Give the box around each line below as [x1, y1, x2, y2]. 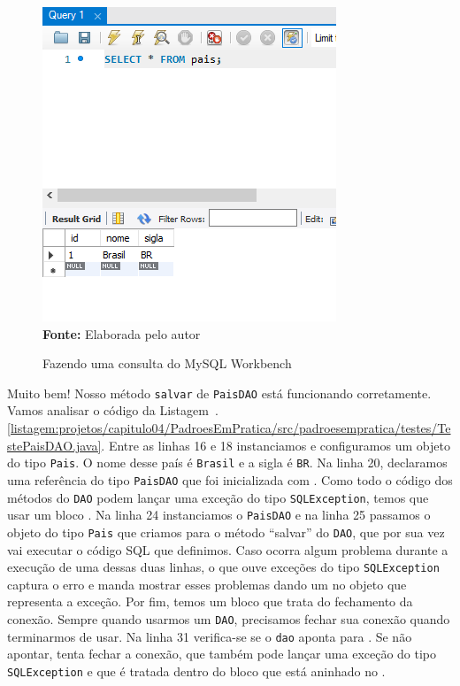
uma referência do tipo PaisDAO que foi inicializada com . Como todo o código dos [7, 470, 453, 489]
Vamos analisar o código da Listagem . [7, 401, 218, 420]
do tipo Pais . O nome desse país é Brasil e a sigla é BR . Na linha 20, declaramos [7, 453, 448, 472]
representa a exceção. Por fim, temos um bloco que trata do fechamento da [7, 592, 413, 611]
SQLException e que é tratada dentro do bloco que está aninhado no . [7, 661, 386, 680]
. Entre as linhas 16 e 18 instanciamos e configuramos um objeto [101, 435, 450, 454]
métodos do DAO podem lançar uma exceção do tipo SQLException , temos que [7, 488, 429, 506]
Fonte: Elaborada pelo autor [42, 324, 201, 343]
